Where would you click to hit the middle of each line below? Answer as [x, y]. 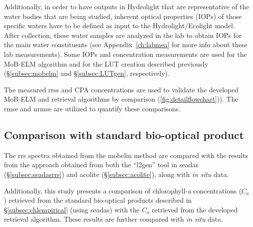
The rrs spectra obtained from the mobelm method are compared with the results [126, 155]
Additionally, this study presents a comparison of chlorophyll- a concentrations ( [123, 190]
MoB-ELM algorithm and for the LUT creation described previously [106, 63]
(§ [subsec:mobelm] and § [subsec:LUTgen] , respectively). [87, 73]
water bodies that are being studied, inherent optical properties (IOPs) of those [123, 16]
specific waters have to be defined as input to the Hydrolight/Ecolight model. [119, 26]
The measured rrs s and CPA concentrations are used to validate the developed [121, 89]
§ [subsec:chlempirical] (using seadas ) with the [72, 209]
